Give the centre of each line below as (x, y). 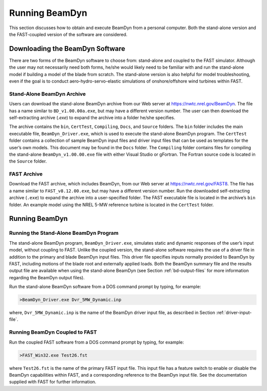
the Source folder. (28, 161)
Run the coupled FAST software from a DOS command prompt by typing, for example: (97, 342)
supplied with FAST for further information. (53, 382)
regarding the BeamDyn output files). (47, 277)
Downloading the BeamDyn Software (67, 49)
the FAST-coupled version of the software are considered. (68, 34)
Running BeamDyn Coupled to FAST (53, 332)
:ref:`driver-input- (234, 313)
